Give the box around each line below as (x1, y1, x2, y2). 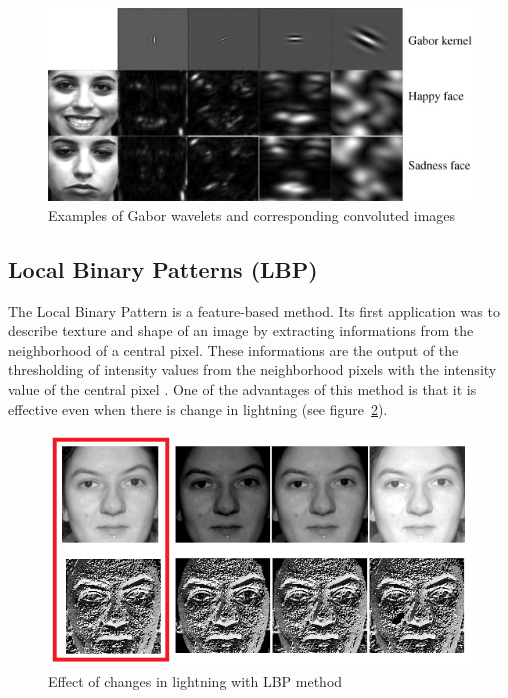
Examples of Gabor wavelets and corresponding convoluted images (48, 204, 456, 225)
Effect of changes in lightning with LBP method (48, 670, 343, 691)
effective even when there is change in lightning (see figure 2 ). (8, 398, 388, 419)
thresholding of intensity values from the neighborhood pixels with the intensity (8, 359, 497, 380)
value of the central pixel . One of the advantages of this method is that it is (8, 378, 477, 399)
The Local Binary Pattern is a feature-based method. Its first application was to (8, 300, 500, 321)
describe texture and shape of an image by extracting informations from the (8, 320, 474, 341)
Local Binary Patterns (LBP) (8, 253, 318, 284)
